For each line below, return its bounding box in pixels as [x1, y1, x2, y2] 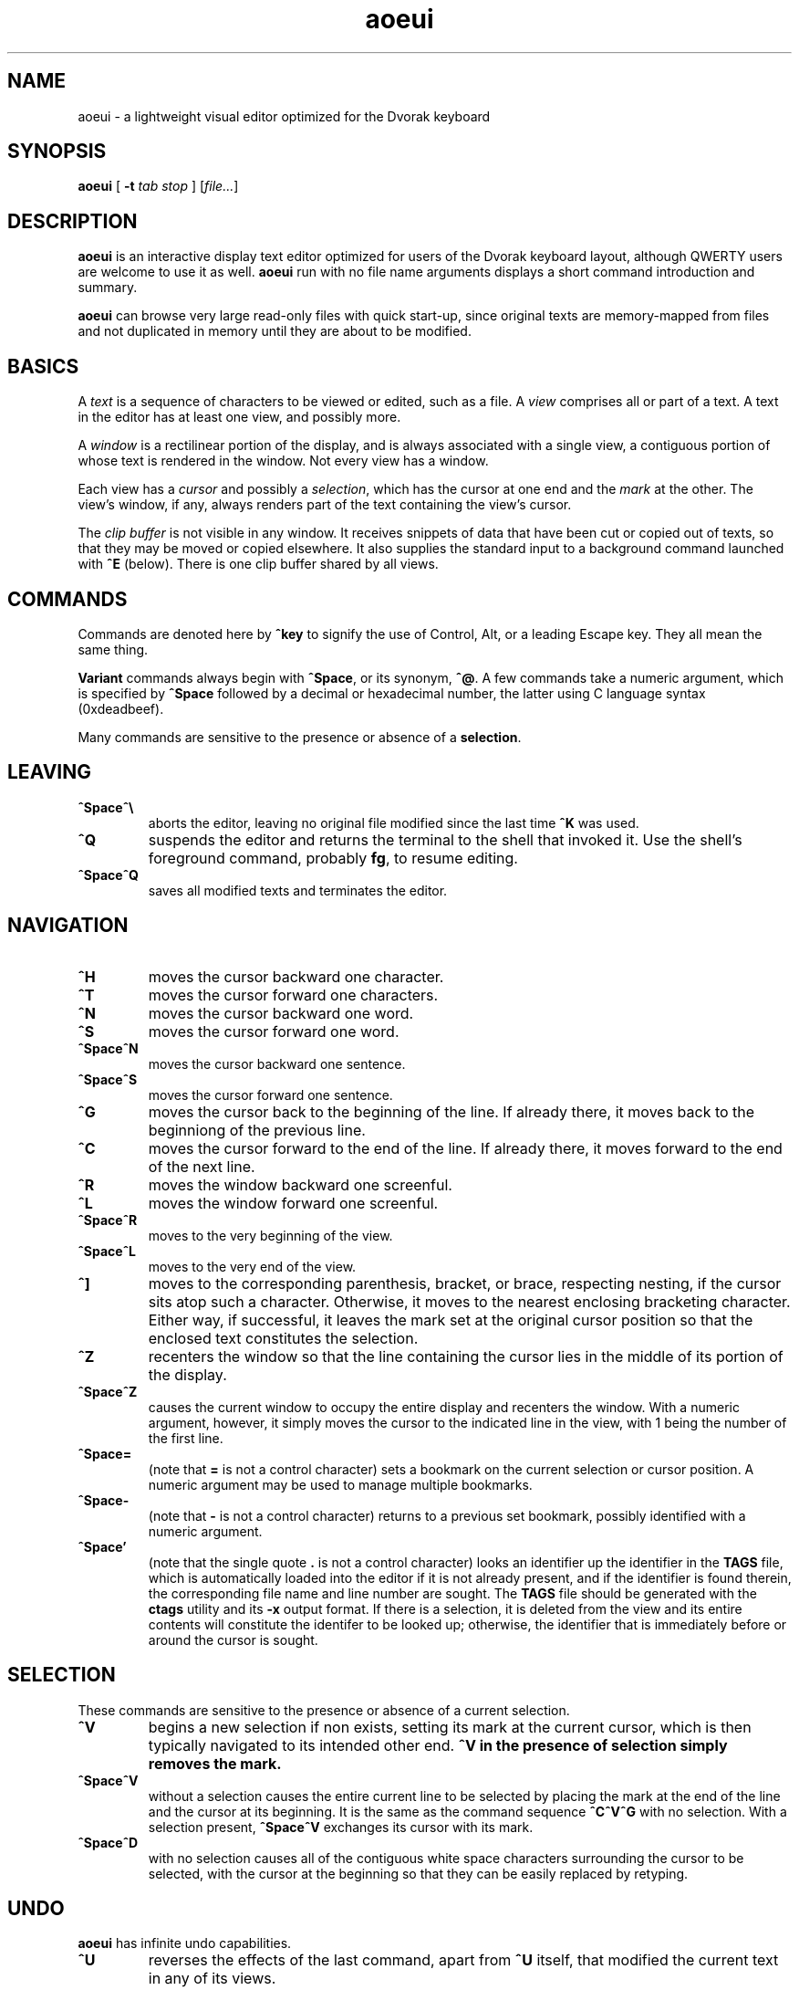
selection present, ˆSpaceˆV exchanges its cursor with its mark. [148, 1818, 534, 1835]
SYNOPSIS [7, 140, 107, 163]
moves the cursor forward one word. [148, 1021, 399, 1041]
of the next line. [148, 1157, 255, 1176]
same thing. [78, 641, 149, 657]
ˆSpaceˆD [78, 1834, 139, 1850]
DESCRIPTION [7, 209, 138, 233]
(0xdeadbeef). [78, 700, 164, 717]
